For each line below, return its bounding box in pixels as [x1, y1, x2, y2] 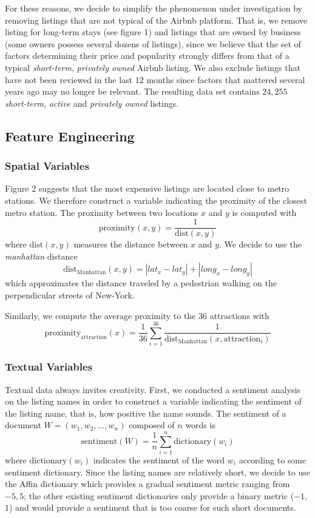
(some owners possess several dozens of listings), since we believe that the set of [5, 37, 301, 50]
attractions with [209, 309, 269, 321]
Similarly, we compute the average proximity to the [5, 309, 196, 321]
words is [185, 419, 215, 431]
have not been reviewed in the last [5, 73, 133, 86]
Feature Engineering [5, 126, 135, 145]
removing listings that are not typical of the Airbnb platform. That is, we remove [5, 13, 308, 26]
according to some [239, 454, 307, 466]
